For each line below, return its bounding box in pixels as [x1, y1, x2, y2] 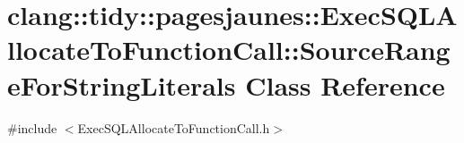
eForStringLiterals [7, 66, 236, 103]
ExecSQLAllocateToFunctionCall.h [77, 118, 270, 137]
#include [7, 118, 57, 137]
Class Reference [245, 66, 445, 103]
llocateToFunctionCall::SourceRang [7, 31, 451, 68]
